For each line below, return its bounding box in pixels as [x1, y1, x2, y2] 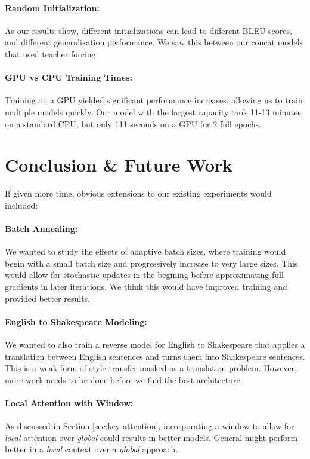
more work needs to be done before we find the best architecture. [5, 373, 243, 385]
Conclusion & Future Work [5, 152, 233, 177]
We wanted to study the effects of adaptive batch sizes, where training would [5, 245, 286, 258]
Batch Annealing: [5, 222, 78, 235]
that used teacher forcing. [5, 47, 98, 60]
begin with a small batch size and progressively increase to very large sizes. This [5, 256, 298, 269]
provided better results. [5, 292, 91, 304]
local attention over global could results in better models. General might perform [5, 431, 298, 443]
